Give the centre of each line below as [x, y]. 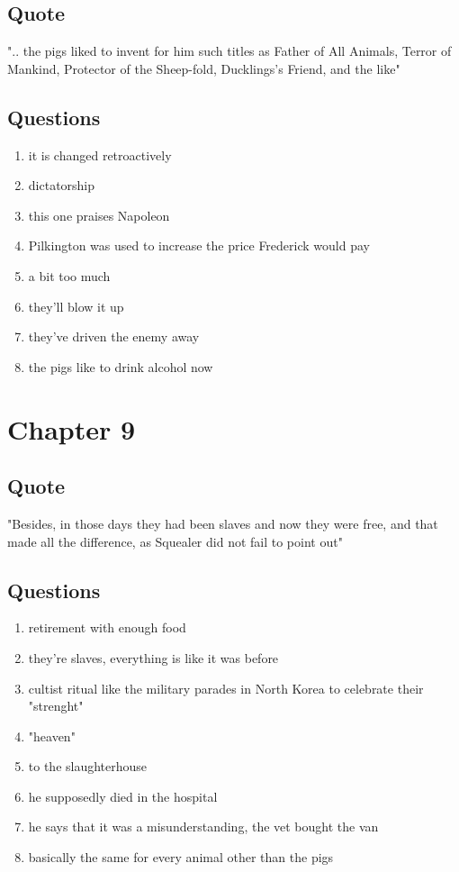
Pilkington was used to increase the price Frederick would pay [199, 245]
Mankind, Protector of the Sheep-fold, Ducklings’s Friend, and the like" [204, 68]
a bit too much [69, 275]
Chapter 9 [72, 428]
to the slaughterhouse [88, 766]
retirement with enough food [107, 627]
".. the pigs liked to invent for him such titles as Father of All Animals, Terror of [229, 51]
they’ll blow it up [76, 306]
